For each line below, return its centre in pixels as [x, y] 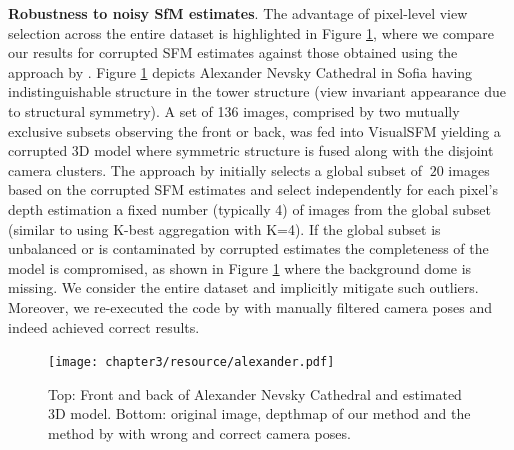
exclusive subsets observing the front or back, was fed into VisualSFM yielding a [254, 130]
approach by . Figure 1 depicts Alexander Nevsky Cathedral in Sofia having [240, 71]
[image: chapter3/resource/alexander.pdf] [191, 362]
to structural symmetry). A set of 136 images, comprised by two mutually [234, 110]
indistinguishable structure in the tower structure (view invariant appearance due [257, 91]
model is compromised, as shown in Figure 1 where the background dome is [240, 267]
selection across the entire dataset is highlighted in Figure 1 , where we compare [251, 32]
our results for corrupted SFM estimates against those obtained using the [233, 52]
